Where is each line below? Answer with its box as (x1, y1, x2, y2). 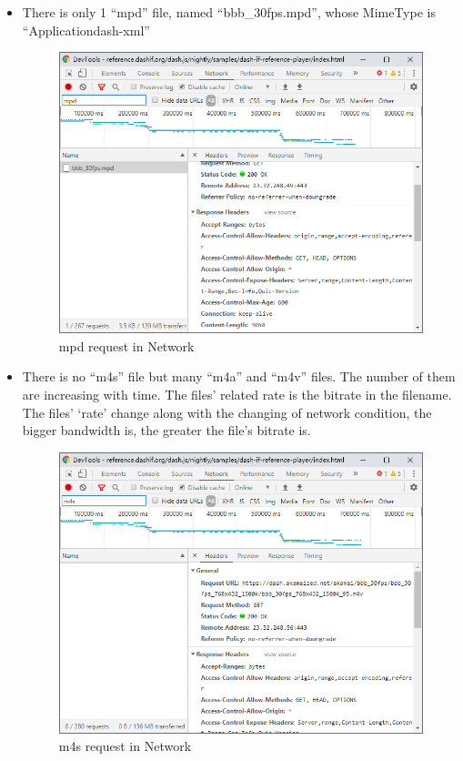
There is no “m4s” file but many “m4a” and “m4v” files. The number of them (22, 367, 456, 386)
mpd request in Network (58, 336, 195, 355)
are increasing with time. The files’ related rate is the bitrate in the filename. (22, 384, 452, 403)
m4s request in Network (58, 736, 192, 756)
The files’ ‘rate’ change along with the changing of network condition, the (22, 402, 432, 421)
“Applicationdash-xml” (22, 20, 150, 39)
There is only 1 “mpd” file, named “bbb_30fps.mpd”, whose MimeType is (22, 3, 436, 21)
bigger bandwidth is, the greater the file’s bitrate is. (22, 421, 311, 440)
